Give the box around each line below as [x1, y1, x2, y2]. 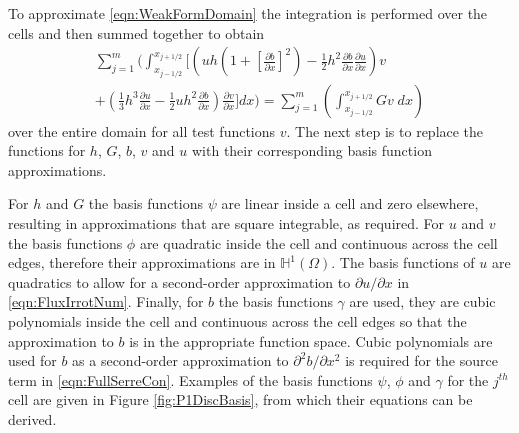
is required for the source [345, 350, 498, 371]
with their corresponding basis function [191, 140, 432, 161]
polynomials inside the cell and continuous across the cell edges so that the [8, 311, 467, 332]
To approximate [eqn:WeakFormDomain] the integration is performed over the [8, 3, 488, 23]
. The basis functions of [331, 252, 475, 273]
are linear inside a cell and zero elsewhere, [221, 193, 479, 214]
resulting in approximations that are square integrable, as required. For [8, 213, 445, 234]
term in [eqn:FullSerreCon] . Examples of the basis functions [8, 369, 373, 390]
